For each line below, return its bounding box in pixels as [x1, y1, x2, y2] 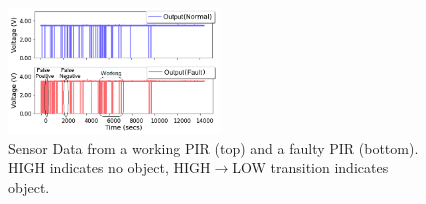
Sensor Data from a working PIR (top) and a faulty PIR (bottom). [8, 137, 419, 158]
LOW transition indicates [232, 157, 389, 178]
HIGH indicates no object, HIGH [8, 157, 211, 178]
